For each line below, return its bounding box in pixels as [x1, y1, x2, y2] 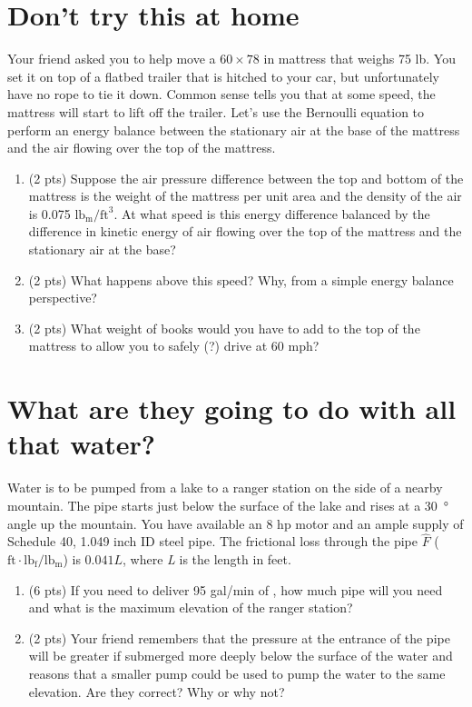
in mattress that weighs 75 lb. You [263, 49, 456, 68]
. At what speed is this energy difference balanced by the [113, 204, 430, 223]
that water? [7, 425, 156, 463]
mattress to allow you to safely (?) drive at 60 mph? [28, 336, 320, 355]
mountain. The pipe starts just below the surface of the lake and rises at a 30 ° [7, 495, 449, 514]
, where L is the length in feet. [123, 549, 291, 568]
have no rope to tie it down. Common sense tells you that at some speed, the [7, 85, 436, 104]
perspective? [28, 288, 97, 307]
